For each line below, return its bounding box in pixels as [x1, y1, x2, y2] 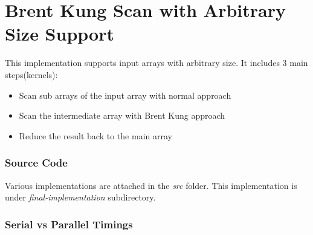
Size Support [5, 21, 114, 46]
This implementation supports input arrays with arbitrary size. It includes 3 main [5, 56, 308, 69]
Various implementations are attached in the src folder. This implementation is [5, 179, 297, 191]
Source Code [5, 155, 68, 170]
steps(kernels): [5, 68, 58, 81]
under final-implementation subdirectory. [5, 191, 156, 204]
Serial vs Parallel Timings [5, 216, 133, 231]
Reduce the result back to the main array [19, 129, 172, 142]
